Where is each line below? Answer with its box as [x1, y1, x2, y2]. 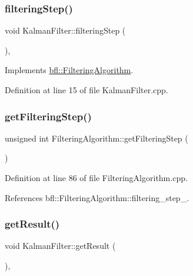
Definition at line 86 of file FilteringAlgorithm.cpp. [5, 172, 188, 183]
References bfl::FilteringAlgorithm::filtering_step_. [5, 191, 189, 203]
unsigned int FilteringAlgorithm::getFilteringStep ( [5, 132, 188, 144]
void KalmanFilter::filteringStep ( [5, 24, 126, 37]
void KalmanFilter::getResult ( [5, 239, 116, 252]
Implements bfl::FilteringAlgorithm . [5, 64, 134, 76]
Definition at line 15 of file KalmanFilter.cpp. [5, 84, 168, 96]
